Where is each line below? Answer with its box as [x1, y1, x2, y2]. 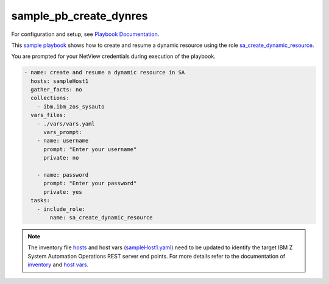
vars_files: [30, 112, 66, 119]
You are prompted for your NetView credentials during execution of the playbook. [11, 52, 216, 60]
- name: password [37, 171, 89, 178]
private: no [43, 154, 79, 162]
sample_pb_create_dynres [11, 9, 149, 23]
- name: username [37, 137, 89, 144]
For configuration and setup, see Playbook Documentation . [11, 30, 160, 38]
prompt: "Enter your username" [43, 146, 137, 152]
